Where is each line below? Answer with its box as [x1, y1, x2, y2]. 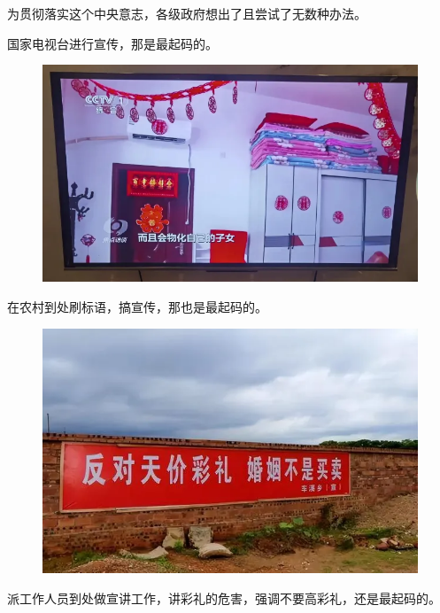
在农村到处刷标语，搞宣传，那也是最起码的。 [7, 297, 267, 315]
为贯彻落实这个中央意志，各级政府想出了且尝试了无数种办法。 [7, 4, 367, 22]
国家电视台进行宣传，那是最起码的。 [7, 34, 218, 52]
